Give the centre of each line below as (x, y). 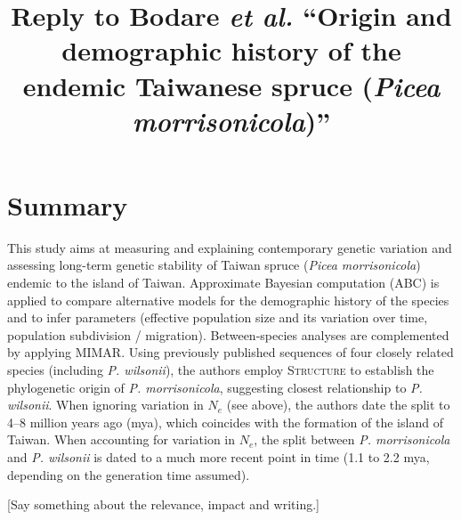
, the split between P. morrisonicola (352, 439)
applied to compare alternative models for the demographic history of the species (228, 300)
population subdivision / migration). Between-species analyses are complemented (228, 334)
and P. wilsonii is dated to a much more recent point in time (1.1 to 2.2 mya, (218, 457)
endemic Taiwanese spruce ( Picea (231, 85)
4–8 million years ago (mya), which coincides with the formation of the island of (225, 422)
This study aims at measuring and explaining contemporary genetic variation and (230, 247)
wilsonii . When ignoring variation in (105, 405)
